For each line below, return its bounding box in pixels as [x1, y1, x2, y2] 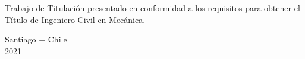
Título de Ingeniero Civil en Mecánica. [5, 13, 146, 25]
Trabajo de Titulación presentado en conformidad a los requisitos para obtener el [5, 2, 300, 14]
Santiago [5, 33, 36, 45]
